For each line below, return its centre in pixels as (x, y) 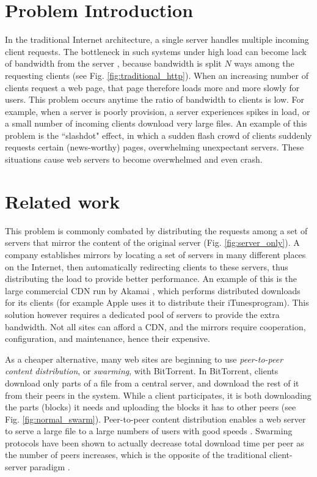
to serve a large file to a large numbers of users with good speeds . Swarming (149, 431)
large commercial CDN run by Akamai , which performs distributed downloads (153, 290)
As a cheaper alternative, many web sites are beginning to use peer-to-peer (144, 359)
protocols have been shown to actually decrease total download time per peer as (155, 442)
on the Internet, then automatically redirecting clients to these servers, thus (147, 266)
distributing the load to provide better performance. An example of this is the (151, 279)
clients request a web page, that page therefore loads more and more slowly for (152, 87)
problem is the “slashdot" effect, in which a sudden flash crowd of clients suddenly (158, 135)
